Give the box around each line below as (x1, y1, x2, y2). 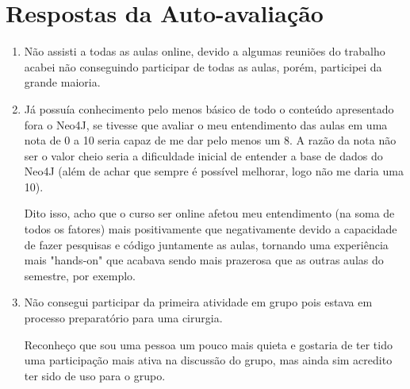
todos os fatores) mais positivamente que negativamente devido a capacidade (24, 221, 397, 237)
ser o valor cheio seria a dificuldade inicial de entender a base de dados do (24, 147, 383, 164)
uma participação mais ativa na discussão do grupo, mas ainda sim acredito (24, 352, 393, 368)
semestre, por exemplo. (24, 267, 136, 283)
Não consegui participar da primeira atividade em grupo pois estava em (24, 294, 373, 310)
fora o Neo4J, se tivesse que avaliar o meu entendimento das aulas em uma (24, 116, 388, 133)
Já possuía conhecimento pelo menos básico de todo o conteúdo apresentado (24, 100, 394, 117)
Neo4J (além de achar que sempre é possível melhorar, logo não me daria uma (24, 163, 404, 179)
